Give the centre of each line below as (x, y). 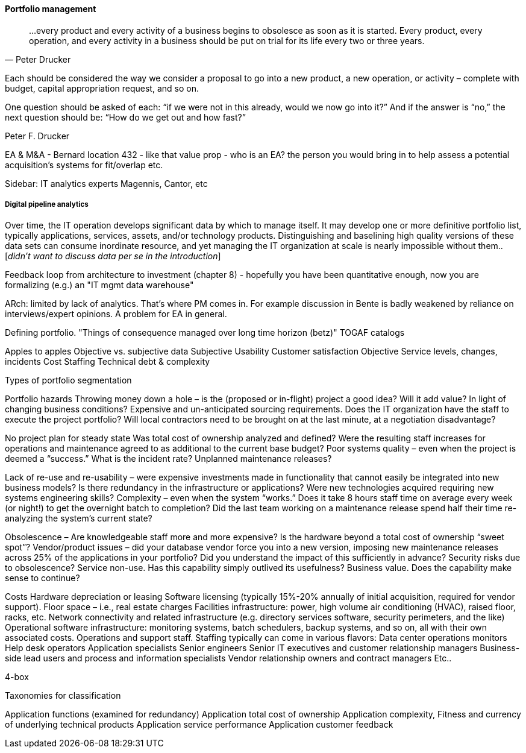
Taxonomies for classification (63, 696)
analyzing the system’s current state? (79, 518)
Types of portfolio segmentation (68, 380)
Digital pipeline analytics (47, 204)
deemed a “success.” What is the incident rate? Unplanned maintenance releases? (168, 459)
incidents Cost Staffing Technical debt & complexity (108, 362)
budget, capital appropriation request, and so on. (102, 88)
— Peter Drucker (38, 59)
